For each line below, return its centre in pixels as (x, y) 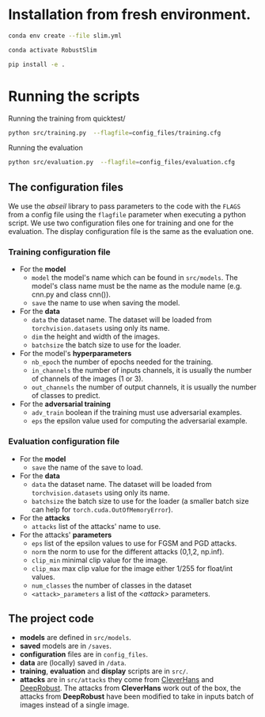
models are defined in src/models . (76, 638)
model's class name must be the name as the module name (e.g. (137, 286)
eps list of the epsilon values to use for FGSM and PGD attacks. (134, 543)
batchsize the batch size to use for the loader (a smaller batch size (140, 500)
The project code (51, 619)
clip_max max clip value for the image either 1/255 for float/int (132, 568)
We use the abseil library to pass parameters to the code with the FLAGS (125, 206)
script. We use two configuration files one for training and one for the (121, 223)
